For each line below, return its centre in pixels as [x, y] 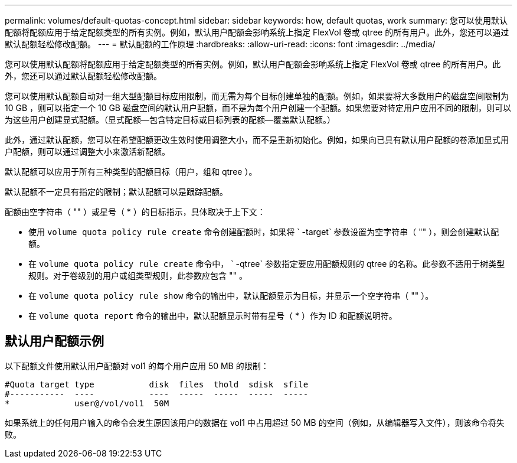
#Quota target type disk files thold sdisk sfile [157, 384]
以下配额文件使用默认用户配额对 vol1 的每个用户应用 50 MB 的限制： [137, 366]
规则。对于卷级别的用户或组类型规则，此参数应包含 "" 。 [138, 275]
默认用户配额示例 [54, 341]
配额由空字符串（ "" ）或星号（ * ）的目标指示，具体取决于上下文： [135, 212]
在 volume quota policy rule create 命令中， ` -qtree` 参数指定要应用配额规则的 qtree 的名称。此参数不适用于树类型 [267, 264]
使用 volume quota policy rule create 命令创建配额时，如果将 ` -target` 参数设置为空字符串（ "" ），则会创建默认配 [264, 232]
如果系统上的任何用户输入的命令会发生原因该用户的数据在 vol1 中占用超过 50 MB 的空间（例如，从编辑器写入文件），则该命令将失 [255, 422]
